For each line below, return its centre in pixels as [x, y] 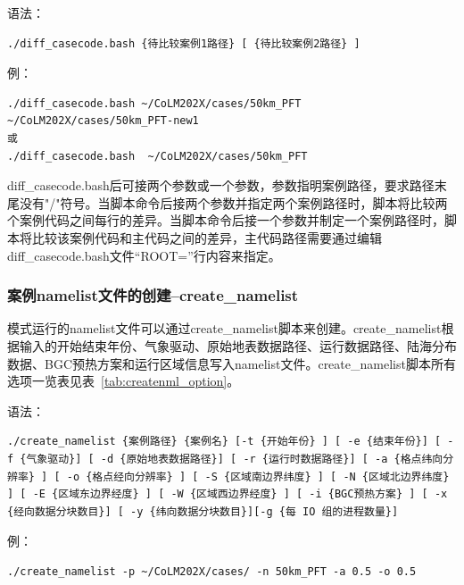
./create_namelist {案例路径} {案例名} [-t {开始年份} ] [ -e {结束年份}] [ [224, 442]
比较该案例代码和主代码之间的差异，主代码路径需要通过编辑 [207, 237]
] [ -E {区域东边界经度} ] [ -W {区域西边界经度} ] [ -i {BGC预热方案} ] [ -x [228, 494]
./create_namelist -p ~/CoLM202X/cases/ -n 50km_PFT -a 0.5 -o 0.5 [212, 571]
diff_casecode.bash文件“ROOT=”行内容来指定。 [144, 255]
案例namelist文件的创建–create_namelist [153, 295]
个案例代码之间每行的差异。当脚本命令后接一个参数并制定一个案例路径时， [226, 220]
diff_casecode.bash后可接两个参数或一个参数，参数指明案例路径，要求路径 [221, 185]
